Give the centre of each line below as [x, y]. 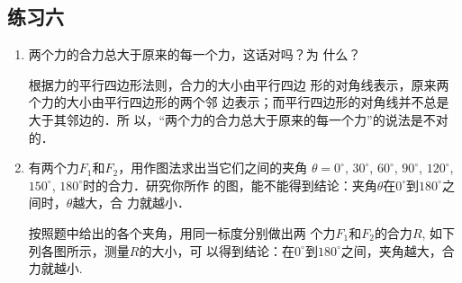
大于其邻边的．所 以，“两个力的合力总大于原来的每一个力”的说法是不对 [238, 119]
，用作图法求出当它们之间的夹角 [213, 168]
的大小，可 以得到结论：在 [217, 250]
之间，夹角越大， [391, 250]
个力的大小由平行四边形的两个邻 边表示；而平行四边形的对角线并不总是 [239, 102]
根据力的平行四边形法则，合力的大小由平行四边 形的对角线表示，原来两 [239, 84]
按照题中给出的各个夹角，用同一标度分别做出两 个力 [182, 232]
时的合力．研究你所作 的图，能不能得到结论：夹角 [230, 185]
